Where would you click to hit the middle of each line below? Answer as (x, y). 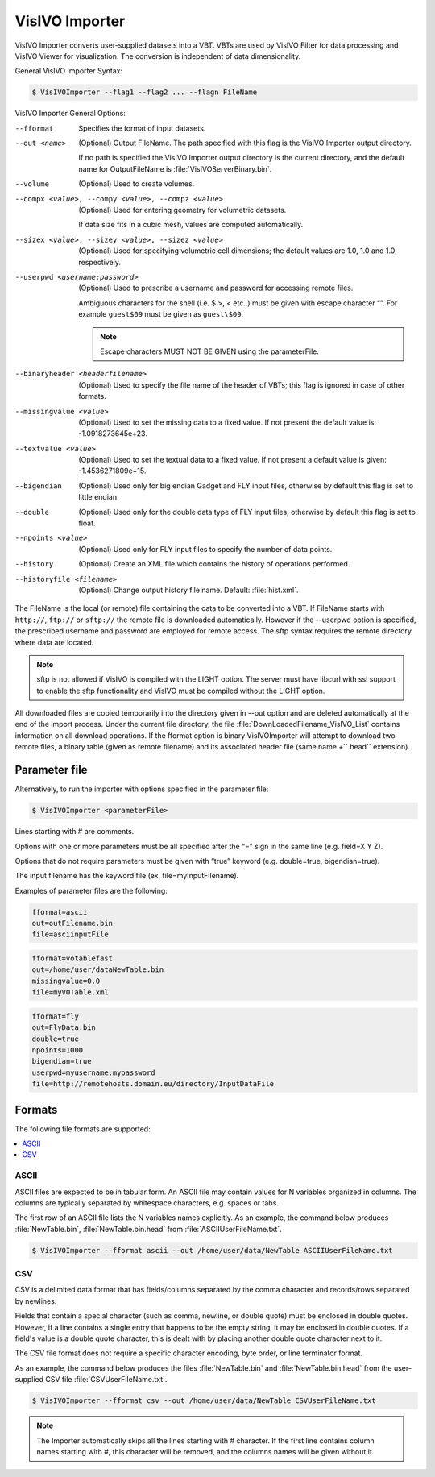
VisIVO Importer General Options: (70, 114)
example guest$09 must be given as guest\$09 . (161, 314)
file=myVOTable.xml (70, 992)
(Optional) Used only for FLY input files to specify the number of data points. (205, 549)
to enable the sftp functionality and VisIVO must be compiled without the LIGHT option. (181, 691)
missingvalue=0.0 (66, 981)
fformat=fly (56, 1016)
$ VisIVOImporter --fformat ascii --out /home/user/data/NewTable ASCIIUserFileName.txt (213, 1250)
